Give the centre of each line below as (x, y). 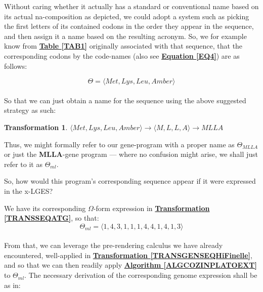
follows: (16, 66)
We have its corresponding (45, 208)
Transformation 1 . (36, 127)
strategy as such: (30, 110)
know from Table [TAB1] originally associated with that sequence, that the (123, 46)
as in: (12, 285)
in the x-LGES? (29, 191)
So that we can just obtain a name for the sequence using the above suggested (125, 100)
